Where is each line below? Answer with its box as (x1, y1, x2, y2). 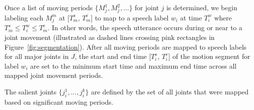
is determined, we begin (166, 2, 237, 12)
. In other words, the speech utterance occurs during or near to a (47, 22, 242, 33)
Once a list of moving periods (4, 2, 93, 12)
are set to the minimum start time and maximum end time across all (30, 60, 237, 71)
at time (180, 12, 202, 22)
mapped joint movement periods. (4, 70, 103, 80)
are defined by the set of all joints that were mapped (91, 87, 249, 97)
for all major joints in (4, 51, 69, 61)
